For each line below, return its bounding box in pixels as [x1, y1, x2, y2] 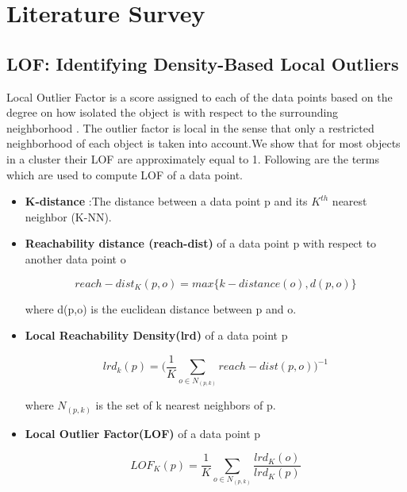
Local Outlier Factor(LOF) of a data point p [25, 425, 261, 441]
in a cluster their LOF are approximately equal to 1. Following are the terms [6, 150, 379, 167]
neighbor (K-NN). [25, 208, 112, 225]
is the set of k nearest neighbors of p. [95, 397, 276, 413]
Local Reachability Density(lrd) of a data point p [25, 327, 288, 344]
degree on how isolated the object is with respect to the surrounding [6, 104, 339, 121]
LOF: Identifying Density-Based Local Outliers [6, 51, 399, 75]
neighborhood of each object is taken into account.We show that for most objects [6, 135, 401, 152]
